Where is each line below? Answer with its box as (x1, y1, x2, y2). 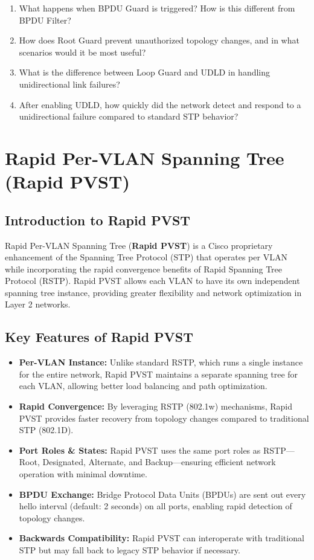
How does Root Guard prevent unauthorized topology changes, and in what (19, 34, 300, 47)
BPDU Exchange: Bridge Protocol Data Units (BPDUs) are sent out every (19, 488, 306, 500)
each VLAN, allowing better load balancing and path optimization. (19, 379, 268, 392)
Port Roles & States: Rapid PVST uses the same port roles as (19, 443, 261, 456)
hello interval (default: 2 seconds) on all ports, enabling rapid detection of (19, 500, 292, 512)
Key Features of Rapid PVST (5, 327, 194, 346)
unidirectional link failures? (19, 77, 120, 90)
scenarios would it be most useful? (19, 45, 146, 58)
